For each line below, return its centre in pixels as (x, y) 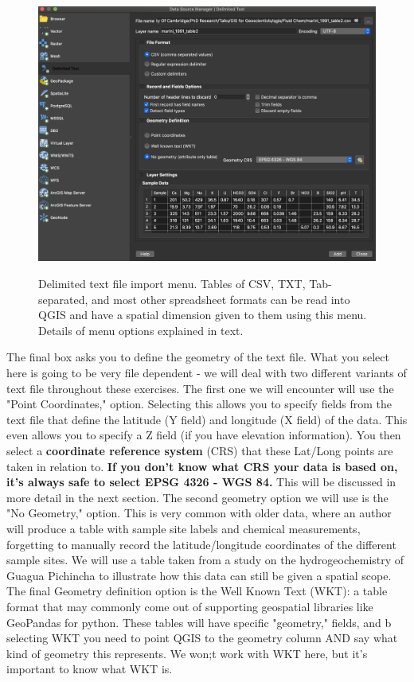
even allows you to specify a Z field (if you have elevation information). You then (204, 435)
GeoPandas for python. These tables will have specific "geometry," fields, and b (199, 622)
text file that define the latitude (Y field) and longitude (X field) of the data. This (207, 419)
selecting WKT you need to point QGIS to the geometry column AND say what (202, 638)
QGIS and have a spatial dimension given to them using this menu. (203, 315)
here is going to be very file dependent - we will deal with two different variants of (207, 373)
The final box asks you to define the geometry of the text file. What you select (198, 357)
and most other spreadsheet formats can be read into (221, 299)
